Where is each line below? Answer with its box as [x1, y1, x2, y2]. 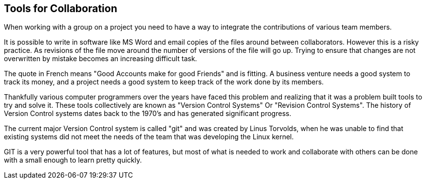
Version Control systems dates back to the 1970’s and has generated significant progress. [4, 109, 292, 118]
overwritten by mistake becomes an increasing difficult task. [4, 54, 197, 63]
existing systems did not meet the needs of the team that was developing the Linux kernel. [4, 133, 294, 141]
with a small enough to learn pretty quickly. [4, 156, 142, 165]
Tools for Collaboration [4, 2, 117, 15]
